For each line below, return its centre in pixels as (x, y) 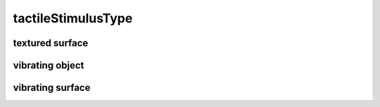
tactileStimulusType (73, 18)
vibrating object (49, 65)
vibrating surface (52, 88)
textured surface (51, 43)
